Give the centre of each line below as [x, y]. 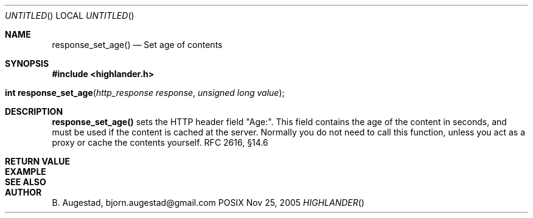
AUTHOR [23, 192]
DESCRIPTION [34, 111]
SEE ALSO [26, 182]
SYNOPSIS [27, 63]
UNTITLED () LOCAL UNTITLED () [70, 15]
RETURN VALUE [37, 161]
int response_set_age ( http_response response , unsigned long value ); [145, 93]
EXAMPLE [26, 172]
